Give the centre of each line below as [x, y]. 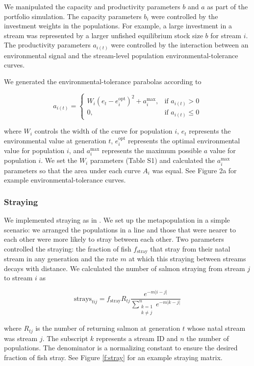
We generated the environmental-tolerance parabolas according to [103, 81]
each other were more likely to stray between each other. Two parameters [114, 239]
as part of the [228, 6]
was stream [21, 338]
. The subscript [65, 338]
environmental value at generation [55, 140]
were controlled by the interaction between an [180, 45]
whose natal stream [216, 328]
